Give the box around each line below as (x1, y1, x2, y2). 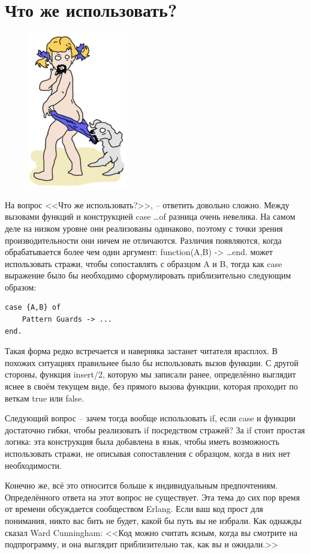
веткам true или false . (5, 391, 85, 404)
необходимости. (5, 459, 62, 471)
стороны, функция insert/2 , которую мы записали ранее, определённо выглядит (5, 368, 296, 381)
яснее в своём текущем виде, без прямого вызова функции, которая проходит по (5, 380, 298, 393)
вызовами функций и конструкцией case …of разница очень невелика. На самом (5, 210, 296, 223)
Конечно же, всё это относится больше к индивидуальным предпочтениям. (5, 479, 278, 492)
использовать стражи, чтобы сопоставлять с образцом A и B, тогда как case (5, 257, 282, 269)
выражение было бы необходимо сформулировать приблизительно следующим (5, 269, 291, 282)
